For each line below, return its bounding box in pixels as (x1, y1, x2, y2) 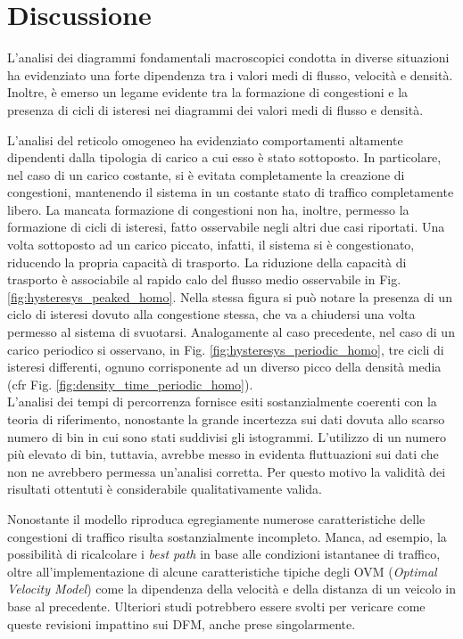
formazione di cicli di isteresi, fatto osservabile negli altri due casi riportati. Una (7, 217, 445, 236)
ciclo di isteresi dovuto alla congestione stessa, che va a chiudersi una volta (7, 305, 416, 324)
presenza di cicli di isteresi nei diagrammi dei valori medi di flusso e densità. (7, 100, 424, 119)
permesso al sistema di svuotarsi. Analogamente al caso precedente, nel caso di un (7, 323, 455, 341)
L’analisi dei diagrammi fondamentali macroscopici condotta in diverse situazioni (7, 48, 450, 67)
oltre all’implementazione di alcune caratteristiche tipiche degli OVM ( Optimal (7, 561, 437, 580)
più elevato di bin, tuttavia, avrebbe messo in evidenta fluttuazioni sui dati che (7, 445, 439, 463)
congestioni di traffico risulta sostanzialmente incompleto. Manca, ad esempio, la (7, 527, 447, 545)
